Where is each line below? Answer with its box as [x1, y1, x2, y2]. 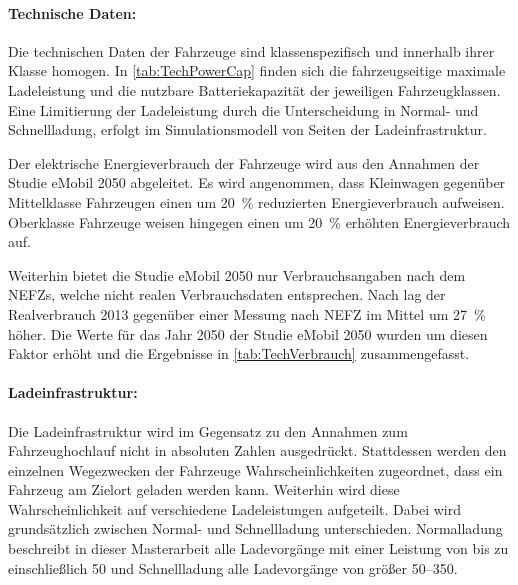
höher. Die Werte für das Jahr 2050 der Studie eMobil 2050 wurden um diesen [8, 323, 488, 344]
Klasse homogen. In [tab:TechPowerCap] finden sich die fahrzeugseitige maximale [8, 60, 506, 81]
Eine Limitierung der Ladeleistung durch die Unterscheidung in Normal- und [8, 99, 479, 120]
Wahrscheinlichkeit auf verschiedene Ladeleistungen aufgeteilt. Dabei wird [8, 498, 462, 519]
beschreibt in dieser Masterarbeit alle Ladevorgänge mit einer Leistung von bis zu [8, 538, 509, 559]
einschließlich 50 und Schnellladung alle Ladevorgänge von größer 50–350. [8, 557, 458, 578]
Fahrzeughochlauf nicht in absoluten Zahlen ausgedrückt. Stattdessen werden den [8, 440, 507, 461]
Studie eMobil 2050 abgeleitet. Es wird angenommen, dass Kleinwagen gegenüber [8, 172, 506, 193]
